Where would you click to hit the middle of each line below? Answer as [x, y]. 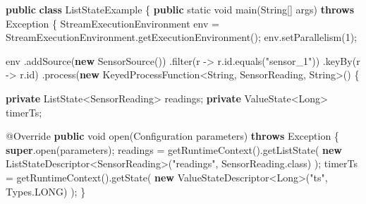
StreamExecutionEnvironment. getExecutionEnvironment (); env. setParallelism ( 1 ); [181, 37]
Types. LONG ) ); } [46, 191]
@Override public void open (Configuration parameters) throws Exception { [172, 136]
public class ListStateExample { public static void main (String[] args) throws [180, 9]
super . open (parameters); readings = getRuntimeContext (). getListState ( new [174, 149]
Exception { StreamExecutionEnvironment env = [112, 23]
